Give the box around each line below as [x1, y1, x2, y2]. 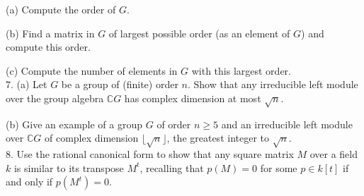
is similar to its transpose [13, 160, 124, 175]
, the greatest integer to [166, 130, 270, 145]
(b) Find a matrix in [6, 25, 95, 40]
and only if [6, 174, 53, 189]
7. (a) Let [6, 77, 47, 92]
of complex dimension [45, 130, 139, 145]
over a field [309, 147, 358, 161]
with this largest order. [191, 63, 291, 78]
